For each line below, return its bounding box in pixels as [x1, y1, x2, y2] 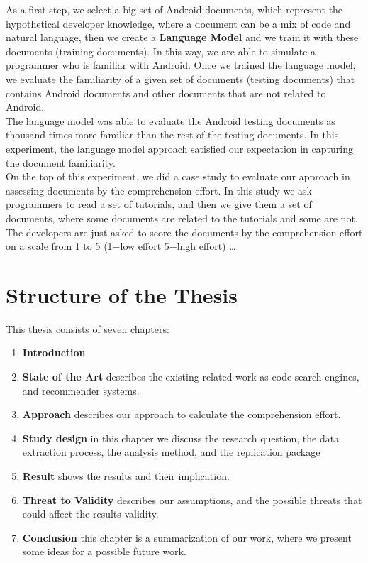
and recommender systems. [22, 383, 140, 398]
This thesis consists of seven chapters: [6, 321, 169, 336]
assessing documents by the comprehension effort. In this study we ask [6, 182, 312, 197]
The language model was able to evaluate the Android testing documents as [6, 113, 335, 128]
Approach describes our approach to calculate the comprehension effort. [22, 407, 341, 422]
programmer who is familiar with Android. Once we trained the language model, [6, 58, 356, 72]
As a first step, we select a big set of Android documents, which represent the [6, 2, 343, 16]
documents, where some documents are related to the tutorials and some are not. [6, 210, 358, 225]
